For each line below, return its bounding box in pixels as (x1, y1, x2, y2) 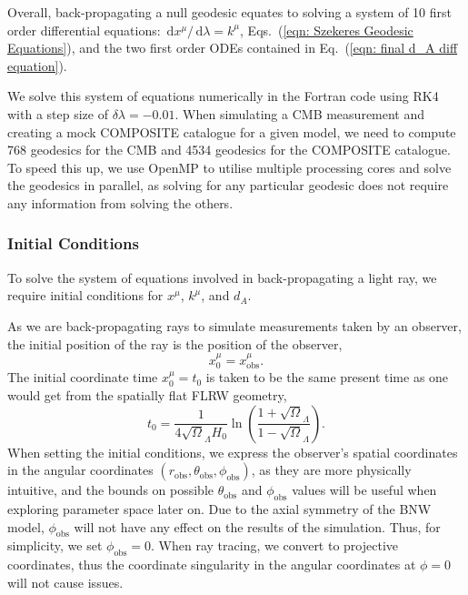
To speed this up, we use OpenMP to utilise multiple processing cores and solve (7, 157, 452, 176)
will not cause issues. (7, 572, 124, 591)
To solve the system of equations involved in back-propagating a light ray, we (7, 267, 437, 287)
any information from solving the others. (7, 193, 234, 212)
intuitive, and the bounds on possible (7, 480, 214, 499)
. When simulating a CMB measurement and (174, 104, 425, 123)
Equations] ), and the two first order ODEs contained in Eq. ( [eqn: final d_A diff (7, 38, 458, 57)
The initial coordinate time (7, 368, 158, 387)
